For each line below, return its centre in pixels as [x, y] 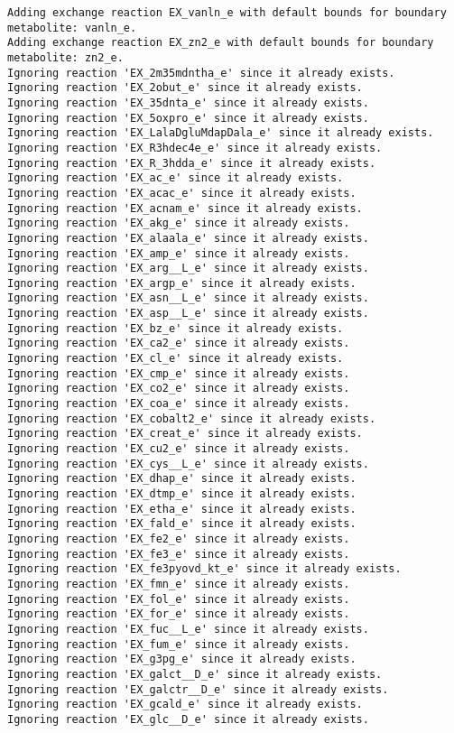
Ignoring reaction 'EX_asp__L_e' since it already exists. [188, 314]
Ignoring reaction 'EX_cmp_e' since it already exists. [179, 373]
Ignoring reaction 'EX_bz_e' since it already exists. [176, 328]
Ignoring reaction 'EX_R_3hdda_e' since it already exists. [192, 163]
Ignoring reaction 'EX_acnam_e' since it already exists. [185, 208]
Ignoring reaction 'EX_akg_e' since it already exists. [179, 223]
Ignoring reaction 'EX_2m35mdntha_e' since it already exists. [201, 73]
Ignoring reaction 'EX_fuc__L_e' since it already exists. [188, 629]
